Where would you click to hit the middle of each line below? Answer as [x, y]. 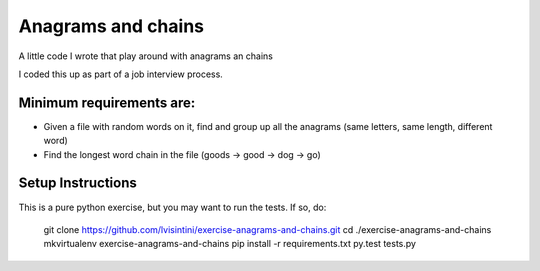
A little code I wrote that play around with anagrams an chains [146, 56]
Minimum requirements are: [107, 102]
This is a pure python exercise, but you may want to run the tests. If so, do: [172, 207]
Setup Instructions [77, 183]
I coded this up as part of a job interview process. [121, 74]
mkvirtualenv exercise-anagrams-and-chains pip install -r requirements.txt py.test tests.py [230, 244]
